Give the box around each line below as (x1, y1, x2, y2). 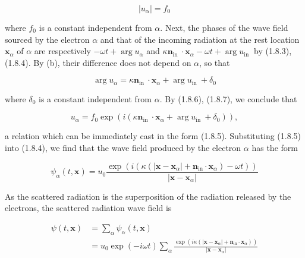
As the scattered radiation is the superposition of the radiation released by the (5, 190, 291, 202)
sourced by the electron (5, 33, 90, 45)
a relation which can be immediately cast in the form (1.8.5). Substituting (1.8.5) (5, 130, 301, 142)
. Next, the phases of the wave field (160, 21, 288, 33)
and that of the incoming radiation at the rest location (100, 33, 300, 45)
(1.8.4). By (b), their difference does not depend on (5, 56, 191, 68)
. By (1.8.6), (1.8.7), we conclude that (159, 92, 297, 105)
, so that (199, 56, 230, 68)
